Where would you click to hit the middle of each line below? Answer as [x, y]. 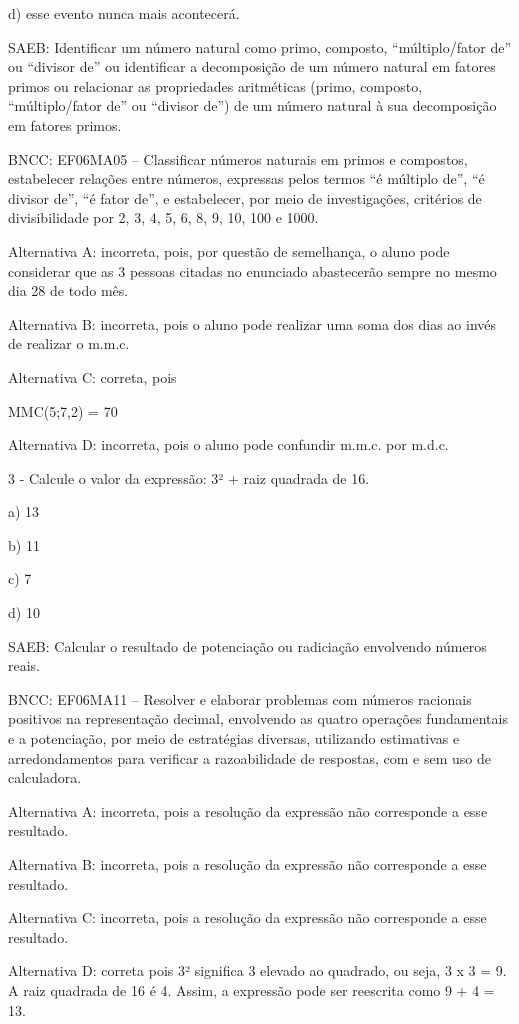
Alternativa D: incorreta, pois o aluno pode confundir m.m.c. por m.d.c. [228, 444]
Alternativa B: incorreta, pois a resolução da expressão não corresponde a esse [247, 864]
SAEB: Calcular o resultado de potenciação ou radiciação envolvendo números [247, 645]
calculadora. [45, 777]
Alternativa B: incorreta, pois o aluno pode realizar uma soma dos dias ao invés [252, 323]
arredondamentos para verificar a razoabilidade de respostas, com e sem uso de [249, 757]
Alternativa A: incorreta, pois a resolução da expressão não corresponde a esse [248, 810]
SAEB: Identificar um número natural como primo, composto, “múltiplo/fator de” [260, 46]
